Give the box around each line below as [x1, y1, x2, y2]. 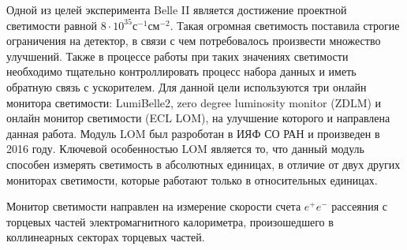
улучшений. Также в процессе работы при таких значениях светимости [6, 47, 349, 64]
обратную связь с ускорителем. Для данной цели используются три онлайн [6, 78, 367, 95]
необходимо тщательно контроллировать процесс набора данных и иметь [6, 63, 357, 80]
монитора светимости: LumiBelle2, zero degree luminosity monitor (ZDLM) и [6, 94, 382, 110]
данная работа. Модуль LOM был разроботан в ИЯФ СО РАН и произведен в [6, 125, 380, 141]
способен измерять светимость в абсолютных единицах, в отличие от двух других [6, 155, 401, 172]
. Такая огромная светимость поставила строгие [170, 17, 400, 33]
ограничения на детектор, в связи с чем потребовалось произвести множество [6, 32, 381, 49]
